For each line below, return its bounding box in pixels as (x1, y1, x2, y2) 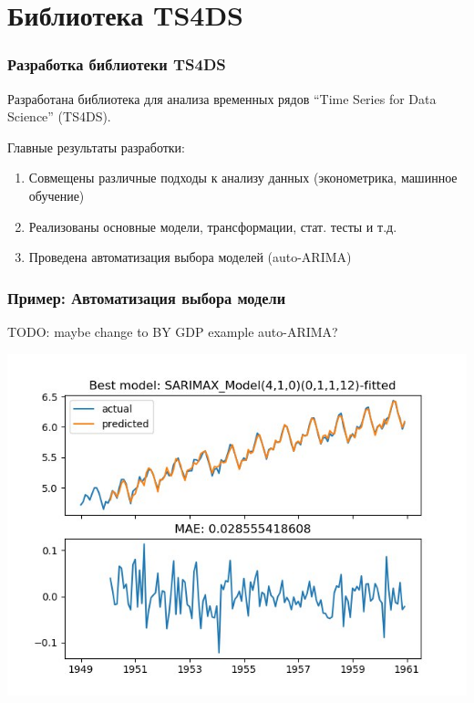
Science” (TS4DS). (7, 107, 111, 126)
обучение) (28, 185, 85, 205)
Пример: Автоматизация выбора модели (7, 286, 286, 309)
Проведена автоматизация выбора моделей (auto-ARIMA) (28, 247, 352, 267)
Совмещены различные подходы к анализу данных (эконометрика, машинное (28, 168, 458, 187)
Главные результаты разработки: (7, 137, 185, 156)
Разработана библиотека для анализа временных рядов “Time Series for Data (7, 89, 437, 108)
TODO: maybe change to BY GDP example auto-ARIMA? (7, 321, 338, 341)
